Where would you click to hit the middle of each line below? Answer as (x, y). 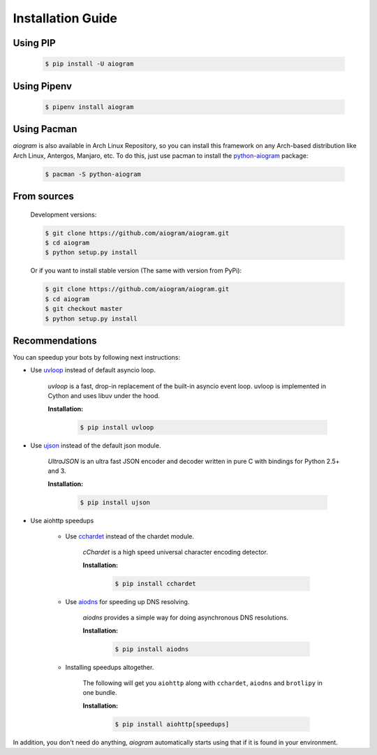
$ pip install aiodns (152, 649)
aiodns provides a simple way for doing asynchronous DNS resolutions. (186, 617)
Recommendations (55, 340)
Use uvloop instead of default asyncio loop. (93, 370)
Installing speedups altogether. (110, 667)
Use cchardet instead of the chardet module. (130, 536)
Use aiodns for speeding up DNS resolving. (127, 601)
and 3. (57, 471)
